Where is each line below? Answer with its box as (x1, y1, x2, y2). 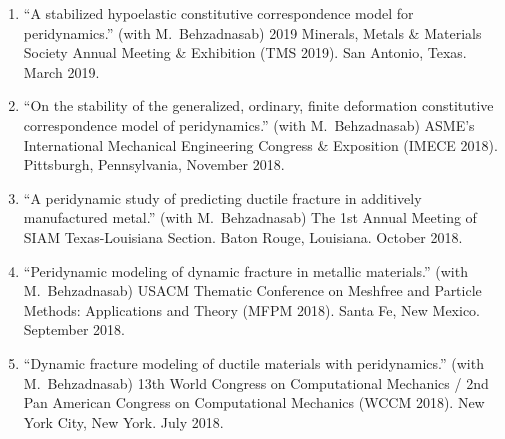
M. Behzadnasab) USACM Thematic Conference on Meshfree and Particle (23, 280, 482, 301)
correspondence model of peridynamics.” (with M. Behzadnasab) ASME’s (23, 114, 475, 135)
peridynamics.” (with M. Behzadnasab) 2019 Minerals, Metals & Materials (23, 22, 482, 43)
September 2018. (23, 319, 125, 340)
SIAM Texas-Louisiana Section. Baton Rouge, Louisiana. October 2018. (23, 226, 463, 247)
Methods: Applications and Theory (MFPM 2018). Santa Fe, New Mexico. (23, 299, 480, 320)
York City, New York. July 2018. (23, 411, 224, 432)
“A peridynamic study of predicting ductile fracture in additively (23, 187, 422, 208)
